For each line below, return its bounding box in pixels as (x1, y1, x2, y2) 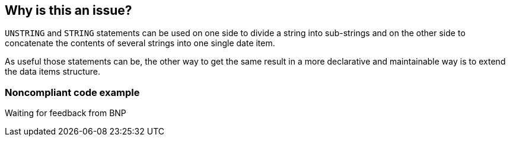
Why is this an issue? (5, 3, 132, 18)
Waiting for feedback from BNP (5, 108, 126, 118)
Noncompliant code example (5, 86, 140, 98)
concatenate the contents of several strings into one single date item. (5, 38, 275, 49)
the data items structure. (5, 66, 101, 77)
